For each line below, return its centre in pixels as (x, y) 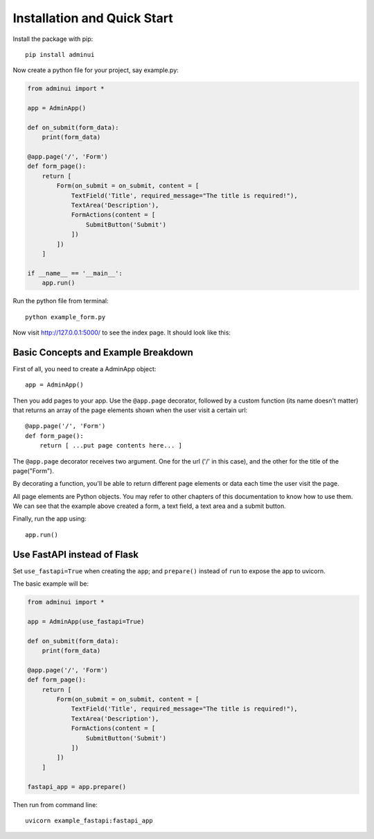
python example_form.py (65, 317)
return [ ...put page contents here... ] (111, 446)
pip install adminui (60, 54)
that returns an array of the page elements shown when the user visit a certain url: (130, 410)
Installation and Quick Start (93, 18)
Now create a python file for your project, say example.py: (96, 70)
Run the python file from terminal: (61, 301)
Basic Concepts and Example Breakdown (103, 352)
